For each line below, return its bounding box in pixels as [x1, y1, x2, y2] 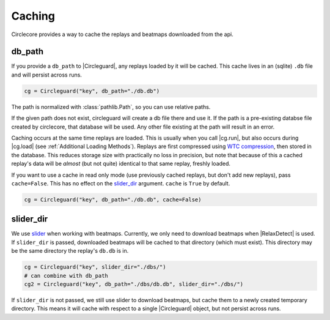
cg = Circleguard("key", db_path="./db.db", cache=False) [24, 196, 202, 203]
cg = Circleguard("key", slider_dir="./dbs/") [24, 264, 166, 270]
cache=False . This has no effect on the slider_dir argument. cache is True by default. [11, 179, 230, 187]
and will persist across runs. [11, 71, 82, 78]
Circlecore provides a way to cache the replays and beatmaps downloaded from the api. [11, 31, 233, 38]
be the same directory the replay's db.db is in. [11, 247, 129, 255]
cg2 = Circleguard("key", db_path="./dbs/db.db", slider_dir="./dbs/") [24, 280, 244, 288]
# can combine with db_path [24, 272, 108, 279]
